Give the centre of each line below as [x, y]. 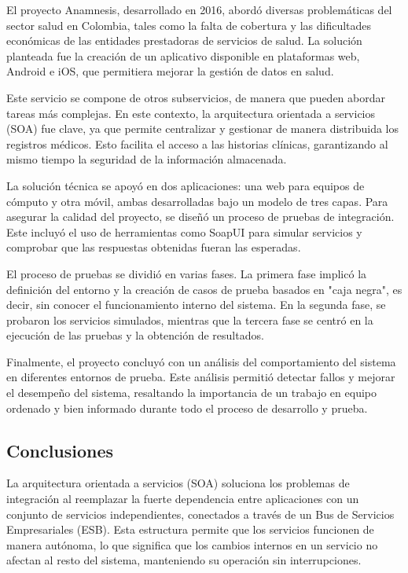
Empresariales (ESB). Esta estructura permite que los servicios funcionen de [190, 529]
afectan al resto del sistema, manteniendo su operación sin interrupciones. [184, 560]
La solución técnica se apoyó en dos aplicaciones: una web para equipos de [186, 185]
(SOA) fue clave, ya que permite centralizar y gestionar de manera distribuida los [203, 129]
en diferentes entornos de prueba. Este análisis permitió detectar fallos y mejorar [201, 377]
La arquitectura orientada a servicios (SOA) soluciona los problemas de [178, 483]
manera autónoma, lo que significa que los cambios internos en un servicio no [192, 544]
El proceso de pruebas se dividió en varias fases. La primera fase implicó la [187, 273]
